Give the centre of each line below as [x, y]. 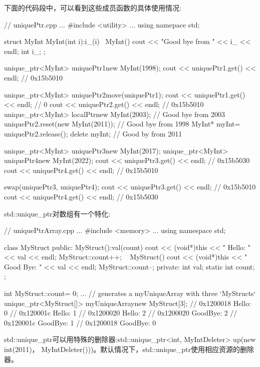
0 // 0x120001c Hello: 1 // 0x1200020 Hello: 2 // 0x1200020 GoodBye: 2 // [121, 313]
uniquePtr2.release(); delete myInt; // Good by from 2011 [93, 133]
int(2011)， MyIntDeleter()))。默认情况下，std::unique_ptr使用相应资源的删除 [129, 349]
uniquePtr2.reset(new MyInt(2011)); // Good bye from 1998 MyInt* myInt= [122, 124]
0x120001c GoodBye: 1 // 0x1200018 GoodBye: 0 [80, 322]
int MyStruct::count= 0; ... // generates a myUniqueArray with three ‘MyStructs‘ [130, 293]
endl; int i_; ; [25, 51]
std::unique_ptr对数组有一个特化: [57, 213]
